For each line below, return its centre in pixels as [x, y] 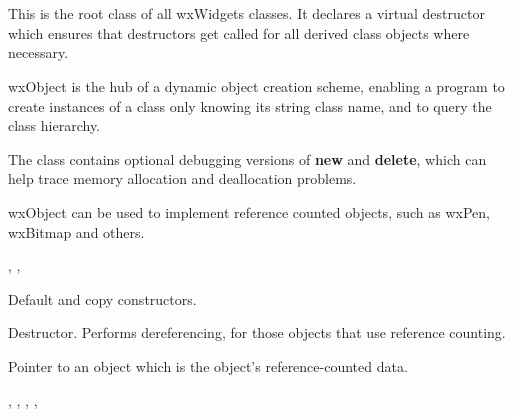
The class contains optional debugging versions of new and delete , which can [247, 158]
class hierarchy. [54, 125]
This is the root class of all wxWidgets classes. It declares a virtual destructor [246, 13]
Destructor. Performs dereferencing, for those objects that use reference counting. [257, 332]
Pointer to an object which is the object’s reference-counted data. [208, 365]
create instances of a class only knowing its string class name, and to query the [250, 105]
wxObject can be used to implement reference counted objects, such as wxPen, [249, 211]
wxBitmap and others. [76, 231]
